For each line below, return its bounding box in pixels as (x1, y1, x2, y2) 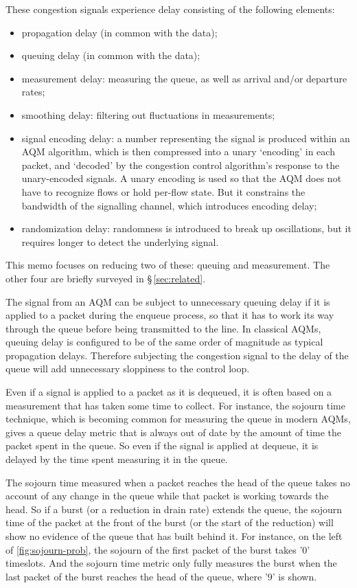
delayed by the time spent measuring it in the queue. (5, 452, 228, 466)
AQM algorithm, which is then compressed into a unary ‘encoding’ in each (21, 144, 335, 159)
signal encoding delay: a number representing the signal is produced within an (21, 131, 350, 145)
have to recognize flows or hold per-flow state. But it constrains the (21, 184, 306, 199)
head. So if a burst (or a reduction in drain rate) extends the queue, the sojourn (5, 501, 343, 516)
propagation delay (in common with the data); (21, 25, 218, 39)
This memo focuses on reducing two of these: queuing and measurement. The (5, 258, 330, 272)
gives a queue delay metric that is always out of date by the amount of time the (5, 425, 342, 439)
